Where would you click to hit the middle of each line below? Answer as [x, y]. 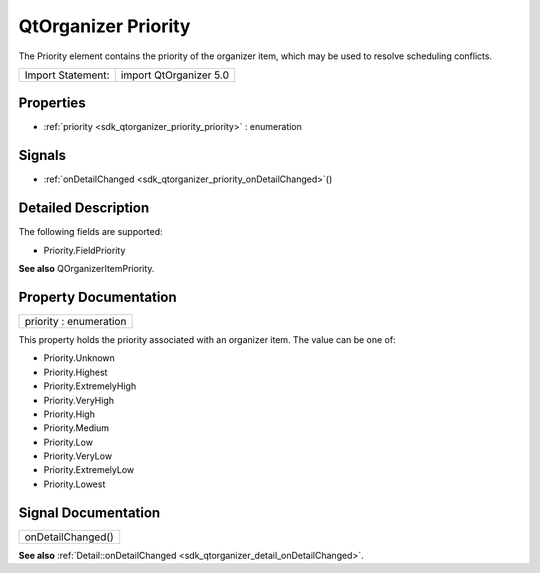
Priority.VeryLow [78, 456]
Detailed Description [84, 208]
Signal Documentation [89, 512]
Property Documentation [97, 296]
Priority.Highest [75, 372]
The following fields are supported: [91, 232]
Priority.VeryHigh [79, 400]
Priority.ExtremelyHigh [90, 386]
